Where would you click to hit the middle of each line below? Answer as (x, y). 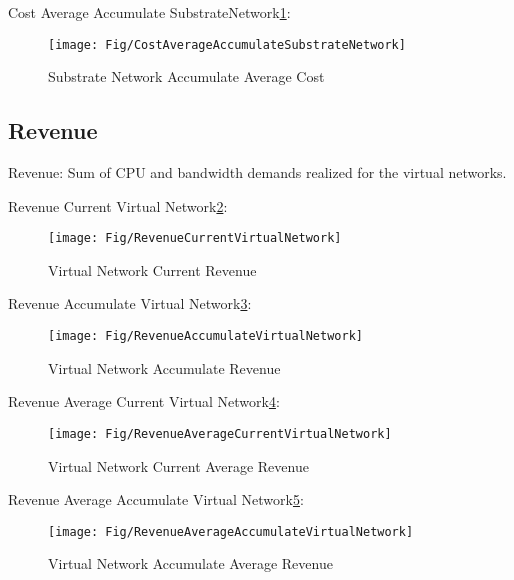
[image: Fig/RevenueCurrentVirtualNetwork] (195, 238)
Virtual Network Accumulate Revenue (164, 367)
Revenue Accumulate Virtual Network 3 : (130, 303)
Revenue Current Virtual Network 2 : (118, 205)
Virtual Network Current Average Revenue (178, 465)
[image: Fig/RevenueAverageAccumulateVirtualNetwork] (231, 531)
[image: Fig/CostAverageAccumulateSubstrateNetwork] (227, 44)
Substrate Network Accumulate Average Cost (186, 76)
